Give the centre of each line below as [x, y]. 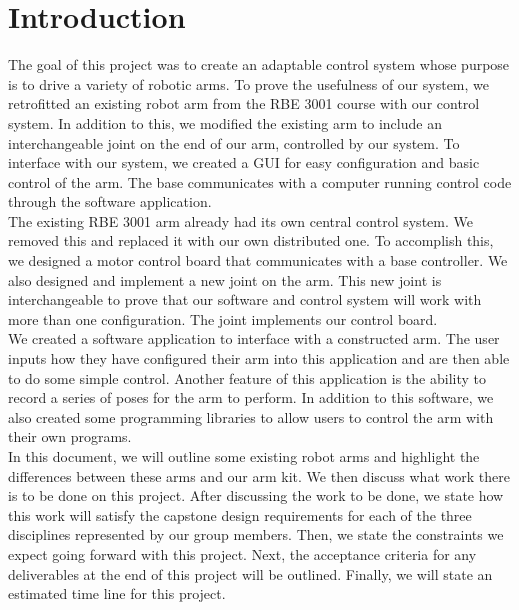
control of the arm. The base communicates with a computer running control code [260, 181]
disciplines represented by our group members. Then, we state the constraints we [256, 534]
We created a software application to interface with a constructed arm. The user [254, 338]
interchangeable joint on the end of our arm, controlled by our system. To [234, 142]
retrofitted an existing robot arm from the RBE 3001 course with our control [244, 103]
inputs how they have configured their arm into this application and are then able [259, 358]
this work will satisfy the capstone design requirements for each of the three [240, 514]
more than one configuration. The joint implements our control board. [223, 318]
